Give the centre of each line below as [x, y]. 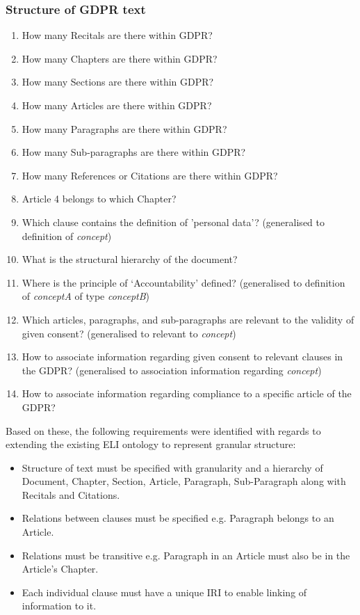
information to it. [59, 606]
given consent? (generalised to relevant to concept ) [129, 333]
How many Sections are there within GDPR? [118, 82]
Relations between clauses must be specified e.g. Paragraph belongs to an [178, 518]
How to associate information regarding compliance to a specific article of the [187, 393]
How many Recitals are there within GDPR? [117, 35]
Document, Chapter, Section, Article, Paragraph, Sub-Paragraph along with [184, 481]
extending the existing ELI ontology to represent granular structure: [151, 444]
